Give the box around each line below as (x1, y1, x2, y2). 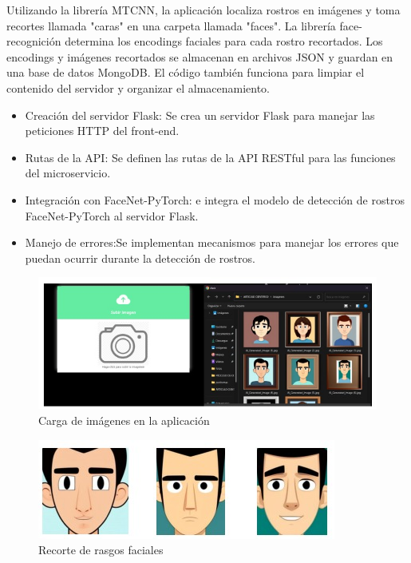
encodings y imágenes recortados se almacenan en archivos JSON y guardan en (6, 48, 393, 65)
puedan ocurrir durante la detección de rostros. (25, 249, 255, 266)
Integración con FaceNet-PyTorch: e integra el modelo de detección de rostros (25, 191, 405, 208)
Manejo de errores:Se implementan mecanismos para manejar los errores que (25, 234, 399, 251)
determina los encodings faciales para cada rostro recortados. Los (65, 33, 383, 50)
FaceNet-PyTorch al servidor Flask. (25, 207, 199, 224)
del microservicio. (25, 165, 111, 181)
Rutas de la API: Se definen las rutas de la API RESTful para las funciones (25, 149, 396, 165)
